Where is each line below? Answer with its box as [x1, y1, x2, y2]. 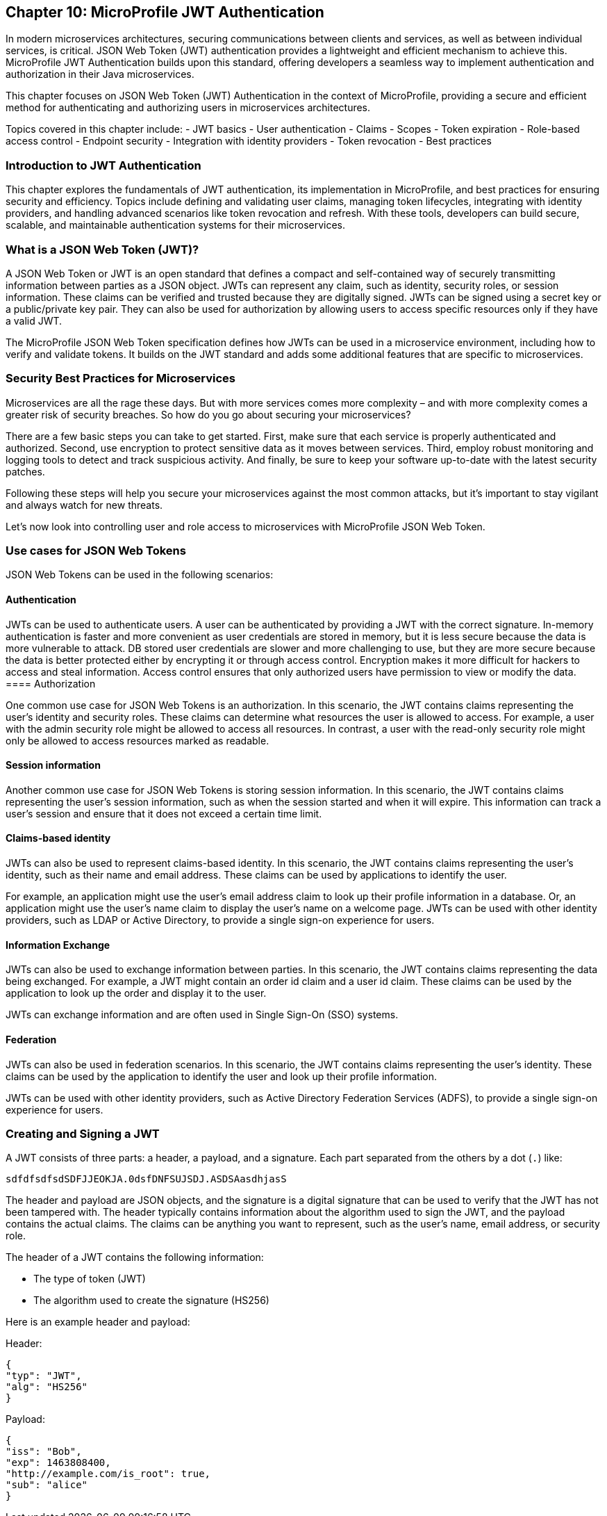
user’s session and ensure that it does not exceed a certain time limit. [6, 807, 322, 820]
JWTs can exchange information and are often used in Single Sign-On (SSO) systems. [6, 1009, 399, 1021]
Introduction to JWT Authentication [6, 158, 201, 172]
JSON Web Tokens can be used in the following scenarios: [6, 569, 274, 581]
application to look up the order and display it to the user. [6, 987, 267, 1000]
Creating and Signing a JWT [6, 1126, 160, 1141]
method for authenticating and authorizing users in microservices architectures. [6, 101, 371, 114]
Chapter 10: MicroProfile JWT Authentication [6, 3, 324, 21]
